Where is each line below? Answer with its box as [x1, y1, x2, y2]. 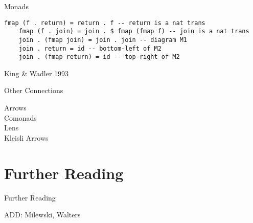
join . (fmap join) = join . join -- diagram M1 [18, 36, 187, 43]
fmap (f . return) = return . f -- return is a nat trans [4, 19, 205, 27]
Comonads [4, 112, 37, 123]
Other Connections [4, 85, 63, 96]
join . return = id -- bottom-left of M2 [18, 44, 162, 52]
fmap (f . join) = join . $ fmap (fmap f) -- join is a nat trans [18, 28, 249, 35]
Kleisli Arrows [4, 132, 49, 143]
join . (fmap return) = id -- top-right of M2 [18, 53, 180, 61]
